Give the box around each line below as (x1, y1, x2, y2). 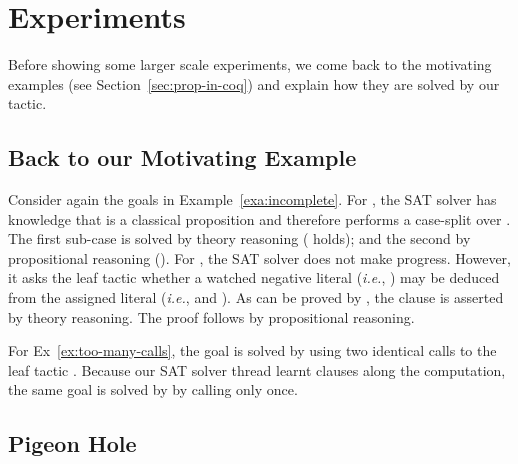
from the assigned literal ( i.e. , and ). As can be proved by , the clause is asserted (8, 287, 504, 308)
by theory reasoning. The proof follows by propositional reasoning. (8, 306, 415, 327)
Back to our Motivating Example (8, 142, 357, 173)
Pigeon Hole (8, 428, 137, 459)
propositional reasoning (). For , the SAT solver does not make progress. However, (8, 247, 511, 268)
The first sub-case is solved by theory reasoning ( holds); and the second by (8, 228, 471, 249)
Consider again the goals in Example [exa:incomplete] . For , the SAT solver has (8, 189, 497, 210)
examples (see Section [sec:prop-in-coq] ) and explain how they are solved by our (8, 73, 500, 94)
